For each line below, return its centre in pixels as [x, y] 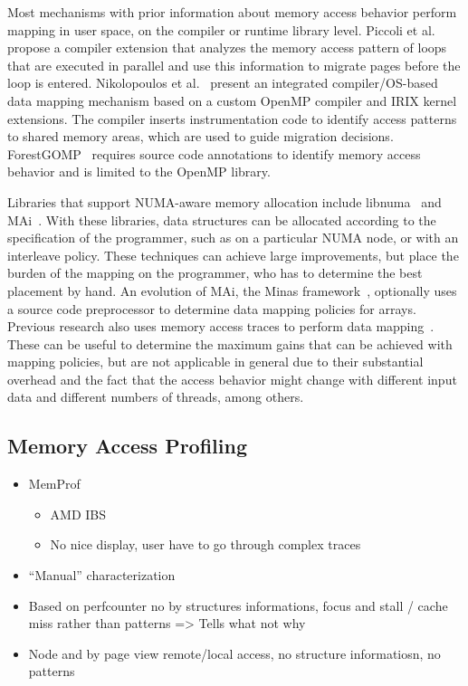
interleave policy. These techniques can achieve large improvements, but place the [233, 255]
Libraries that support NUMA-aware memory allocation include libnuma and [224, 201]
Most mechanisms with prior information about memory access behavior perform [232, 12]
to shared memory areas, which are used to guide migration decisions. [201, 136]
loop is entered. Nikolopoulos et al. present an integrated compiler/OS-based [223, 83]
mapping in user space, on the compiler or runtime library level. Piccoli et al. [221, 29]
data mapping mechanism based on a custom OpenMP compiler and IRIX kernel [232, 100]
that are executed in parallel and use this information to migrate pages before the [234, 65]
